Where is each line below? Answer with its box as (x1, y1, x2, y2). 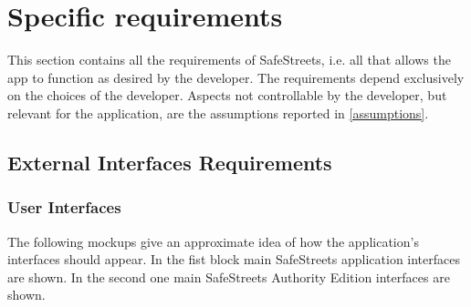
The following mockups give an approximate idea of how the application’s (7, 231, 419, 251)
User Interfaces (7, 196, 121, 219)
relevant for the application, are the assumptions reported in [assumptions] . (7, 103, 429, 122)
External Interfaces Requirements (7, 148, 332, 176)
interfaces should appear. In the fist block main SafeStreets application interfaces (7, 250, 461, 269)
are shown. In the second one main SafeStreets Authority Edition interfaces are (7, 267, 450, 286)
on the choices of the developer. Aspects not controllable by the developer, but (7, 86, 447, 105)
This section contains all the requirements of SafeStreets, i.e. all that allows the (7, 50, 451, 69)
